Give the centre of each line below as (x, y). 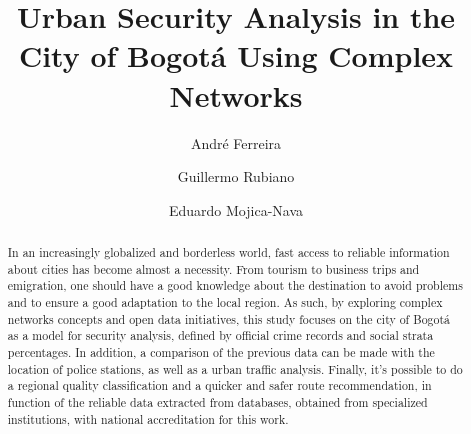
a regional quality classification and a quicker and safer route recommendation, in (219, 385)
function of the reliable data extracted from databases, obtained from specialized (217, 401)
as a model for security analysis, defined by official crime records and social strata (220, 335)
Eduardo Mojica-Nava (236, 209)
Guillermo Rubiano (236, 176)
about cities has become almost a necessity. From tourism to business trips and (213, 268)
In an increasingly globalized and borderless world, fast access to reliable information (228, 252)
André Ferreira (236, 142)
